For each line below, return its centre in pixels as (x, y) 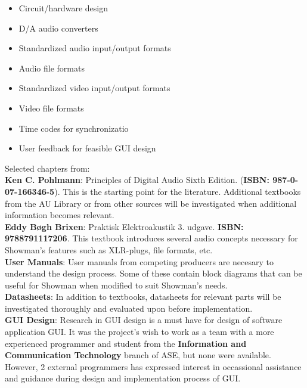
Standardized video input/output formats (94, 88)
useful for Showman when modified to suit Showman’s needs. (116, 285)
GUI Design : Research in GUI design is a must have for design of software (144, 320)
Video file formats (51, 108)
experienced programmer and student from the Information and (126, 343)
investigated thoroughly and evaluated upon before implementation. (129, 308)
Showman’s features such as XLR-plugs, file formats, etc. (109, 249)
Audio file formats (52, 68)
